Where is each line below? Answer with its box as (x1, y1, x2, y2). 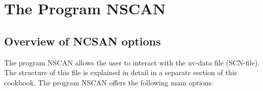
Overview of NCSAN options (4, 33, 161, 49)
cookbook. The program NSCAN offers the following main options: (4, 77, 214, 87)
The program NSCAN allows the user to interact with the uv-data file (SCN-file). (4, 57, 260, 67)
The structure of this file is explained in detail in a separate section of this (4, 67, 237, 78)
